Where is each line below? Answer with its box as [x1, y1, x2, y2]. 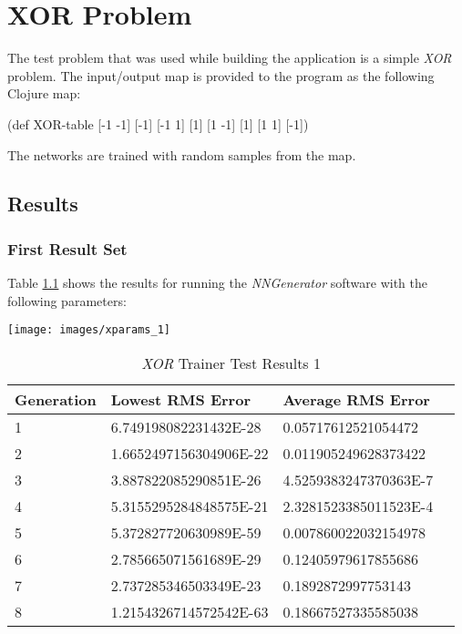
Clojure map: [7, 84, 81, 103]
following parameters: [7, 291, 127, 310]
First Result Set [7, 237, 128, 260]
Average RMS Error [282, 388, 430, 410]
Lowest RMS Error [110, 388, 251, 410]
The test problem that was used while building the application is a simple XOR [7, 48, 452, 67]
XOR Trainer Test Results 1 [141, 352, 321, 373]
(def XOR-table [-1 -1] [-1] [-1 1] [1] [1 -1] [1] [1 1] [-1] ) [7, 114, 309, 133]
